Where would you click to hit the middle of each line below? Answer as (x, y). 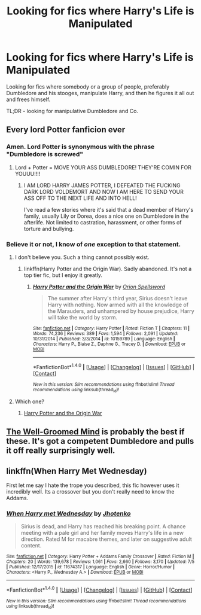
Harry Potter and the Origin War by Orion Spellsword (99, 287)
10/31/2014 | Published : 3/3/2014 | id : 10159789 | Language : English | (104, 339)
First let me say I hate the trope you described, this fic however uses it (93, 485)
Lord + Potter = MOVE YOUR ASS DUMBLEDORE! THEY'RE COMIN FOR (103, 167)
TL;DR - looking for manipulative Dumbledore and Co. (72, 111)
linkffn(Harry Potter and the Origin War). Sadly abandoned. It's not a (108, 269)
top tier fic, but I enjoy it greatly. (63, 275)
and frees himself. (28, 99)
